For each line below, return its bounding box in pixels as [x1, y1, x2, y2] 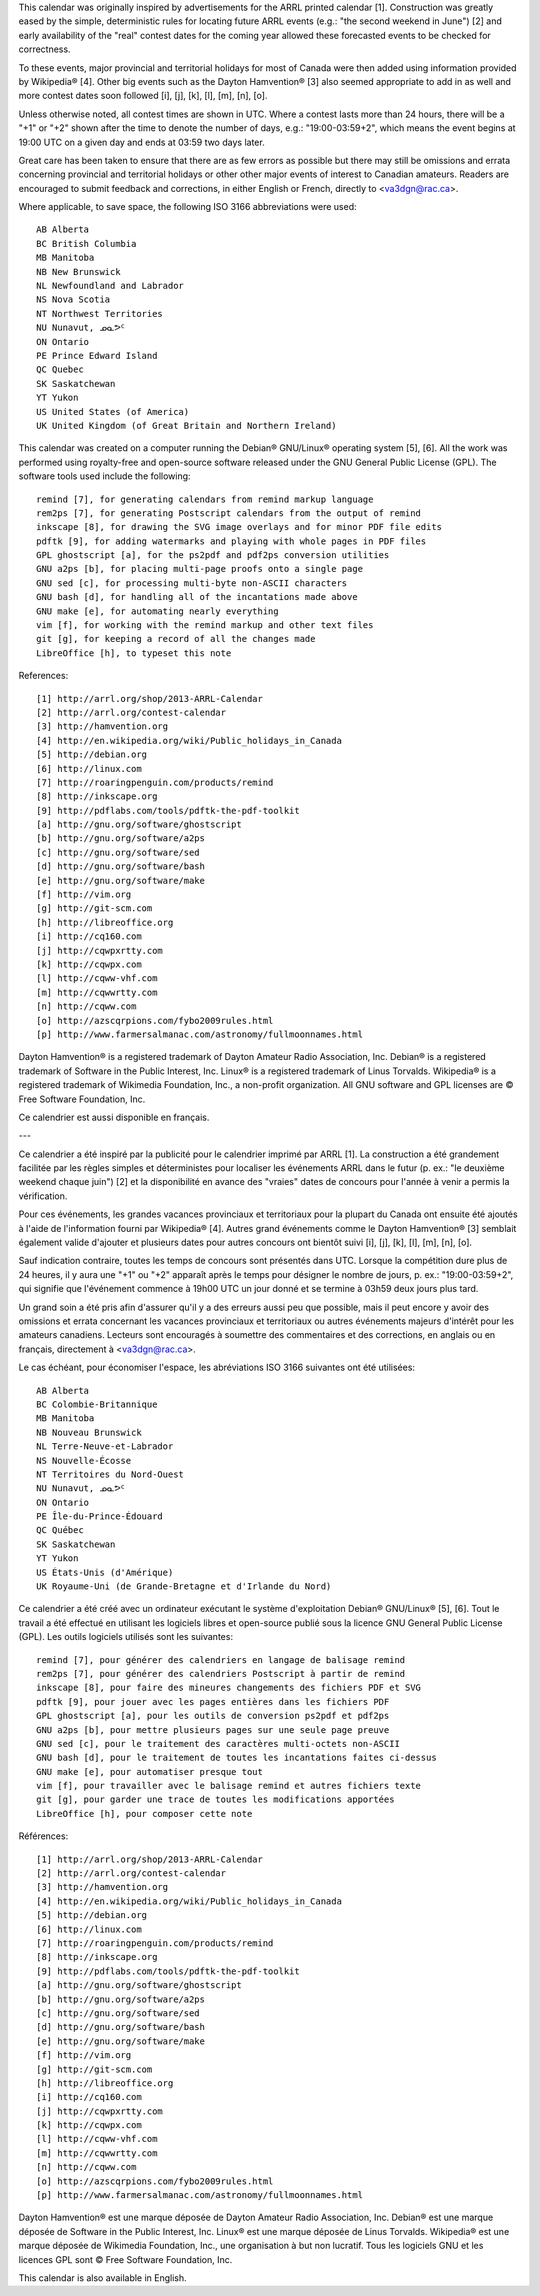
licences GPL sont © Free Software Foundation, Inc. [18, 2253, 233, 2265]
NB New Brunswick [36, 266, 121, 277]
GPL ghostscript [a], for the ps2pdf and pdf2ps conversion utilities [36, 550, 390, 561]
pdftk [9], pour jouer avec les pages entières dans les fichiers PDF [36, 1696, 390, 1707]
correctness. [18, 43, 71, 55]
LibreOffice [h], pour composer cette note [36, 1808, 253, 1819]
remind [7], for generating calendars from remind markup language [36, 493, 374, 505]
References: [18, 670, 69, 682]
